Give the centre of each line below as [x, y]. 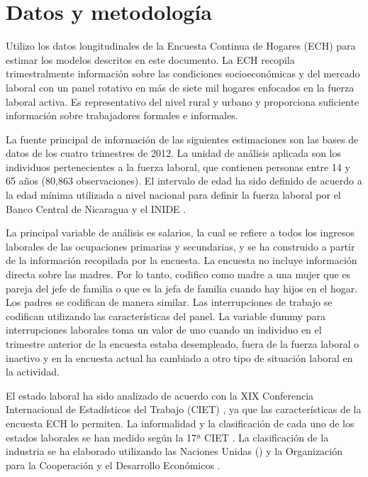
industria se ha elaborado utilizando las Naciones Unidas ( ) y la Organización [174, 451]
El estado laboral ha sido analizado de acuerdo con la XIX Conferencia [160, 395]
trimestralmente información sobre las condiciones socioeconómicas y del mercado [183, 73]
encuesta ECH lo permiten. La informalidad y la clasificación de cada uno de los [180, 423]
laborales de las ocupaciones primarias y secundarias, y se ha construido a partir [180, 246]
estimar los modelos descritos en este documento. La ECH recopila [150, 59]
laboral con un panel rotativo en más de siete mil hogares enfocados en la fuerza [180, 87]
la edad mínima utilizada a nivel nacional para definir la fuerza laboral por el [173, 195]
